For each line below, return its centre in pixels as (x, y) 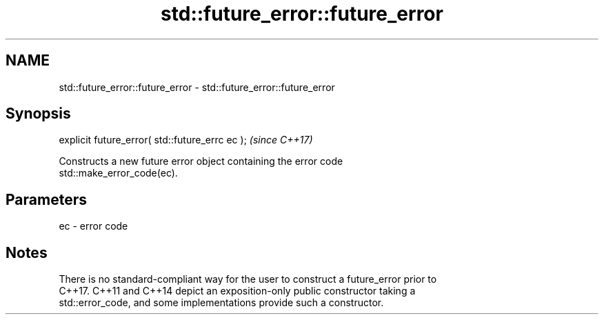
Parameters (46, 199)
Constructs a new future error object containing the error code (201, 161)
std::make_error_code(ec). (118, 173)
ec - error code (93, 226)
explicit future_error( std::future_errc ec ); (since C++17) (186, 140)
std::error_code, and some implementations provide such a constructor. (221, 303)
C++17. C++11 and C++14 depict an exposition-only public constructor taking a (237, 291)
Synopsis (38, 114)
